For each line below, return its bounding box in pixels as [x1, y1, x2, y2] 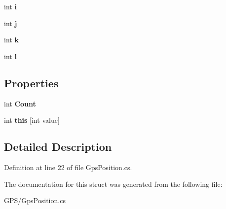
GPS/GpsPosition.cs [4, 195, 66, 206]
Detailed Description [4, 139, 112, 154]
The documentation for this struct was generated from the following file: [4, 178, 223, 189]
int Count [4, 98, 36, 108]
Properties [4, 75, 59, 90]
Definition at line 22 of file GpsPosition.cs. [4, 162, 132, 172]
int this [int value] [4, 115, 60, 125]
